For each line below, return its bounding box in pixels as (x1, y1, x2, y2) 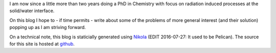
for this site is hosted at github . (9, 41, 75, 47)
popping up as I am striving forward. (9, 24, 86, 31)
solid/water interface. (9, 8, 55, 14)
